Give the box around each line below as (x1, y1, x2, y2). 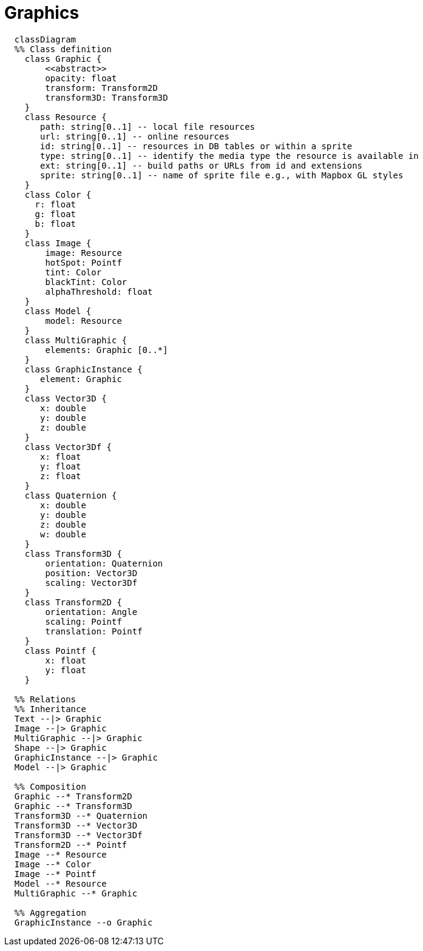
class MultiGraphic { (24, 335, 127, 345)
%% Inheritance (14, 704, 86, 714)
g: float (35, 209, 76, 219)
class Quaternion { (24, 490, 117, 500)
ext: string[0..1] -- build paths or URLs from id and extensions (40, 160, 363, 170)
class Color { (24, 189, 92, 200)
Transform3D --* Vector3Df (14, 830, 143, 840)
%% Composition (14, 781, 86, 791)
